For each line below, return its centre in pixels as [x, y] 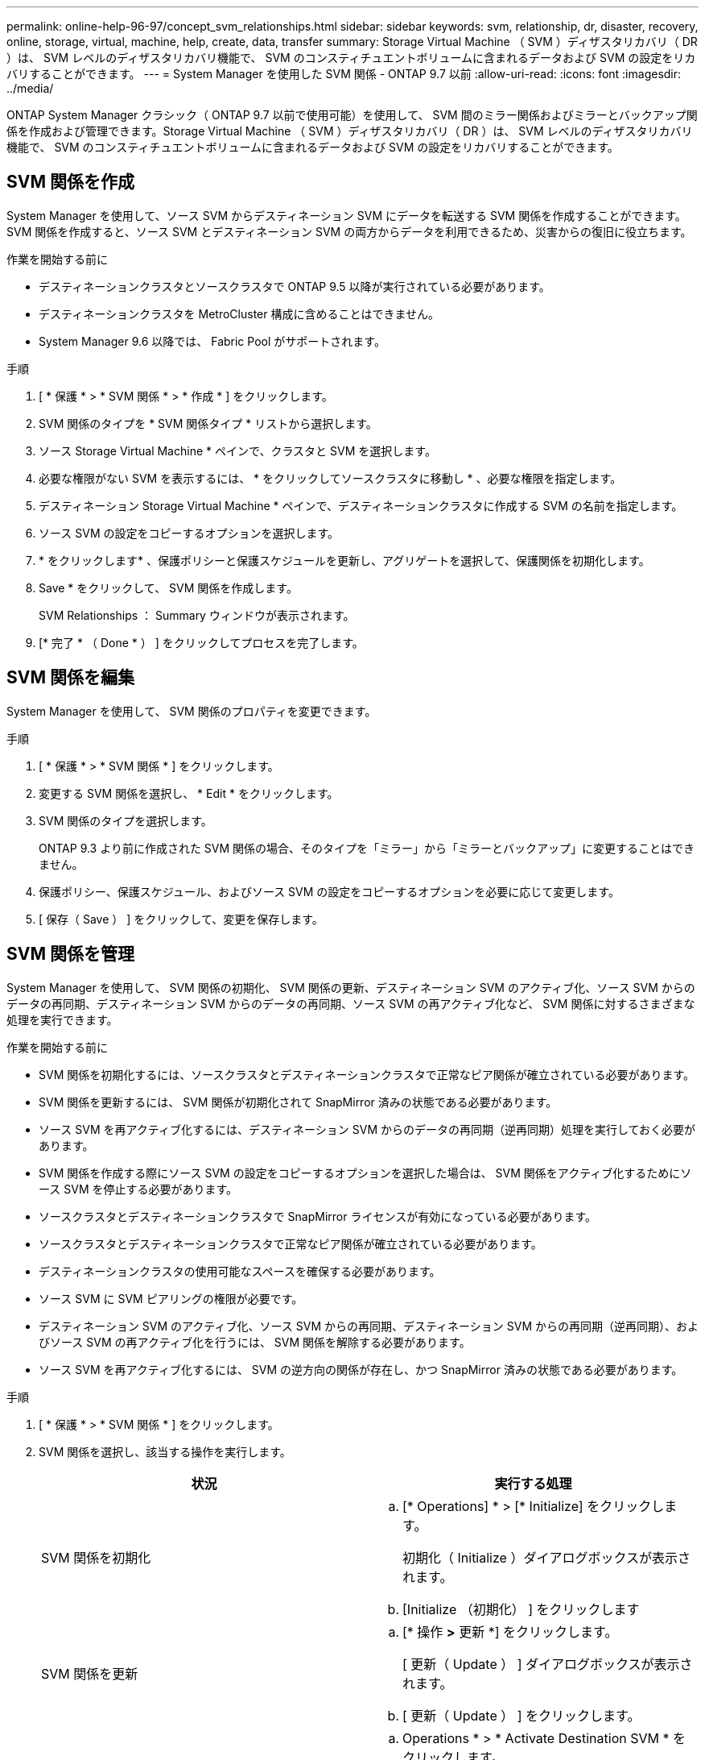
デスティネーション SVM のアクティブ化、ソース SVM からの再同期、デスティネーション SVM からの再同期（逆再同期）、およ [369, 1326]
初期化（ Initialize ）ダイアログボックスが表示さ [546, 1557]
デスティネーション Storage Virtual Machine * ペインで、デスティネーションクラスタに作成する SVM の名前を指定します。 [361, 505]
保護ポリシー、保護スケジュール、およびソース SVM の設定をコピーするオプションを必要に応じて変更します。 [329, 891]
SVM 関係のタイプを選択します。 [126, 820]
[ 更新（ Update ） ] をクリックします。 [522, 1715]
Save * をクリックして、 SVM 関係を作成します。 [168, 587]
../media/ [30, 88]
